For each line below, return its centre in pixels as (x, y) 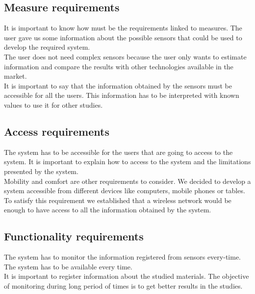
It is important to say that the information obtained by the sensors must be (118, 85)
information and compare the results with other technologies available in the (119, 66)
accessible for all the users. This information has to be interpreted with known (122, 95)
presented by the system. (41, 171)
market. (15, 76)
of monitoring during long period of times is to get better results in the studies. (123, 285)
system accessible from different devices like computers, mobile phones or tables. (125, 191)
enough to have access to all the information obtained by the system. (108, 210)
